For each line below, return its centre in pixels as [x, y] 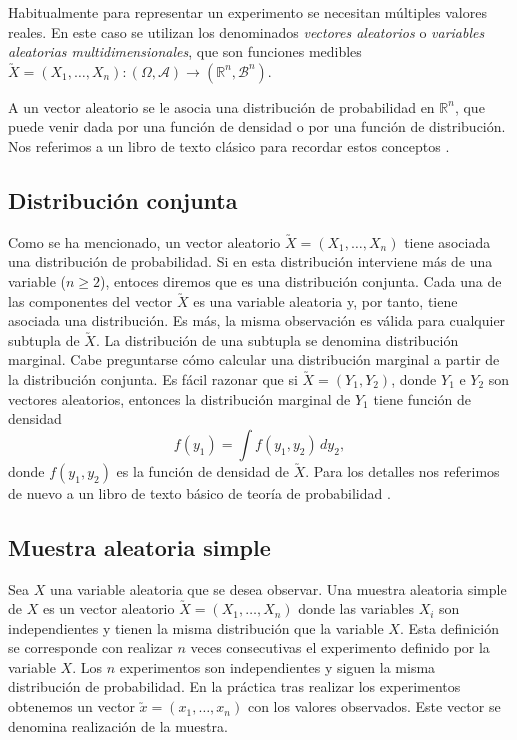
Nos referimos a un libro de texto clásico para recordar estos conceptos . [229, 145]
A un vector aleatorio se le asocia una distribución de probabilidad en [221, 106]
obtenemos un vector [71, 706]
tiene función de [422, 398]
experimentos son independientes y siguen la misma [277, 666]
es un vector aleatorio [108, 608]
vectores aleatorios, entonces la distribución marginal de [179, 398]
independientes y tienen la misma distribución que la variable [196, 627]
